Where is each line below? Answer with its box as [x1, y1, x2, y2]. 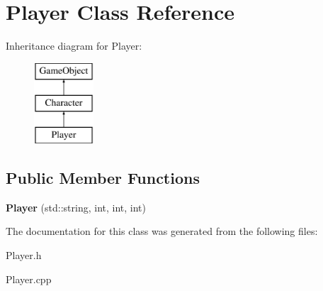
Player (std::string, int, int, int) [6, 199, 146, 214]
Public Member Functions [6, 167, 200, 189]
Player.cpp [6, 271, 52, 286]
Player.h [6, 248, 42, 263]
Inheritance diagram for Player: [6, 38, 142, 53]
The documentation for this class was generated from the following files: [6, 224, 318, 238]
